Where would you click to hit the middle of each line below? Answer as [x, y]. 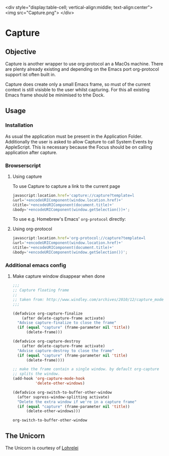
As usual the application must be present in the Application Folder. [74, 136]
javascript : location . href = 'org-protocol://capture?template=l [79, 238]
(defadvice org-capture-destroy [46, 341]
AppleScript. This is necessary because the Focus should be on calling [79, 147]
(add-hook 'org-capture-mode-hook [49, 379]
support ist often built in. [31, 74]
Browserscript [23, 165]
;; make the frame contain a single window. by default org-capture [86, 369]
